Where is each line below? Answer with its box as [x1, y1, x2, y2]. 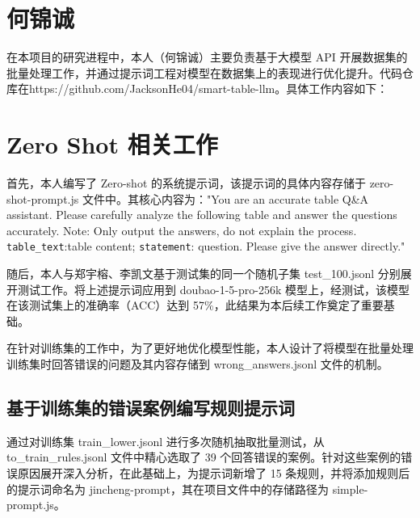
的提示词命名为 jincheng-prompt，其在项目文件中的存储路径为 [6, 480, 330, 497]
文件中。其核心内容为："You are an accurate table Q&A [82, 190, 369, 207]
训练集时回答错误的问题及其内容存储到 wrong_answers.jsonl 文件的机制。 [6, 356, 388, 373]
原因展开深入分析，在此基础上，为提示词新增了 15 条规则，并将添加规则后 [17, 465, 410, 482]
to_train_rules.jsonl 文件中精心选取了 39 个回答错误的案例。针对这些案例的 [6, 449, 401, 465]
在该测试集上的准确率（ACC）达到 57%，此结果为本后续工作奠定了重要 [6, 297, 384, 314]
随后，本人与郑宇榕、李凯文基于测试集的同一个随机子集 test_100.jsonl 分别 [6, 265, 401, 282]
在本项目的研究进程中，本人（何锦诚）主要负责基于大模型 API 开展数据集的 [6, 48, 408, 65]
